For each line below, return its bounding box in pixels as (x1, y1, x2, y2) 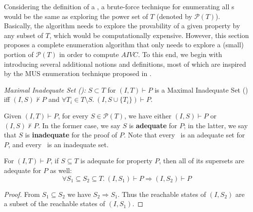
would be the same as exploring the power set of (4, 11, 148, 21)
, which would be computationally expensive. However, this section (49, 30, 249, 40)
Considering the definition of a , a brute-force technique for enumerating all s (4, 1, 234, 11)
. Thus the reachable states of (117, 189, 206, 199)
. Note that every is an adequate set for (123, 130, 245, 140)
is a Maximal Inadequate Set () (155, 84, 248, 95)
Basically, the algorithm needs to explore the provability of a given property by (4, 20, 240, 31)
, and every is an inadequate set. (8, 139, 109, 149)
